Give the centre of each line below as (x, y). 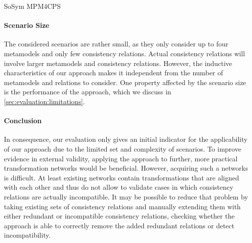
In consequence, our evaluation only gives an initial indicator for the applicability (126, 139)
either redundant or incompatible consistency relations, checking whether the (119, 216)
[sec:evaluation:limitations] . (45, 101)
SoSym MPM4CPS (32, 6)
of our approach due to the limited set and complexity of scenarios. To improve (123, 148)
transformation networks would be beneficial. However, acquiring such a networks (126, 168)
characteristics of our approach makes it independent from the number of (114, 73)
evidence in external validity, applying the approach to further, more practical (121, 158)
